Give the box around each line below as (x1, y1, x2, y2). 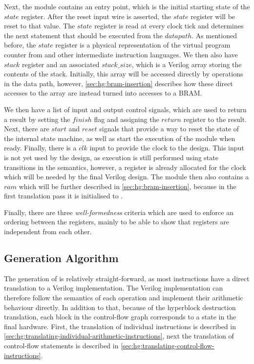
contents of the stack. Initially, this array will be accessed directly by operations (4, 69, 243, 79)
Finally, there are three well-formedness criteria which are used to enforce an (4, 207, 233, 217)
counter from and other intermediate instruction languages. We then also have (4, 49, 238, 59)
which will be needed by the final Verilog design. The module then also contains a (4, 171, 249, 182)
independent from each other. (4, 226, 92, 237)
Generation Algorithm (4, 250, 119, 266)
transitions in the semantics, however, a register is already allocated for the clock (4, 162, 246, 172)
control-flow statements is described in (4, 340, 119, 351)
